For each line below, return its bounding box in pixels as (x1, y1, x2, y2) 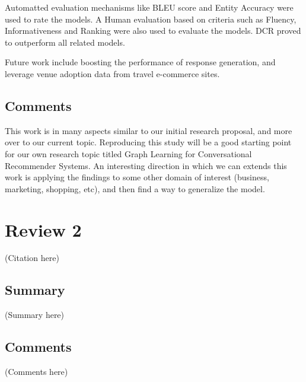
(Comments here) (5, 365, 68, 378)
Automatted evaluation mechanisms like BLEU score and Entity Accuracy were (5, 1, 294, 13)
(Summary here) (5, 308, 65, 321)
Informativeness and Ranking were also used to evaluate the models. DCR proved (5, 24, 301, 37)
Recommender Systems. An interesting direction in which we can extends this (5, 159, 287, 171)
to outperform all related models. (5, 36, 125, 48)
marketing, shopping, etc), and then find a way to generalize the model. (5, 182, 265, 195)
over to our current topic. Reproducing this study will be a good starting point (5, 136, 292, 148)
